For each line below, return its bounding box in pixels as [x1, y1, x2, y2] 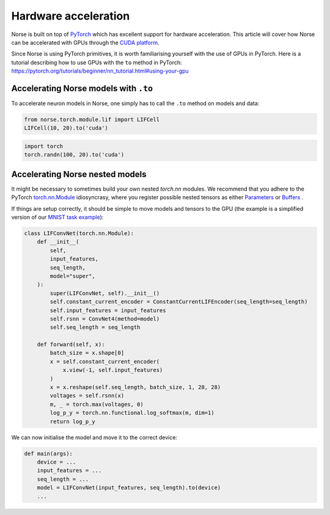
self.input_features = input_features [50, 307, 166, 314]
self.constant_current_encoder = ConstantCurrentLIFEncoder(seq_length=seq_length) [50, 298, 308, 305]
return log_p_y [50, 418, 96, 425]
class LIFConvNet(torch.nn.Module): [24, 230, 134, 237]
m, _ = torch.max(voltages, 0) [50, 401, 144, 407]
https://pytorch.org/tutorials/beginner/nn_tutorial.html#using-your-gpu [11, 67, 189, 75]
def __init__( [37, 238, 79, 246]
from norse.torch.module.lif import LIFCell [24, 116, 160, 123]
